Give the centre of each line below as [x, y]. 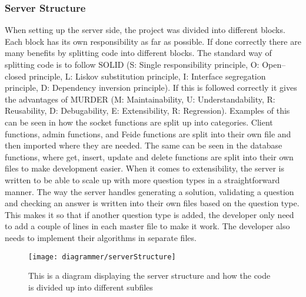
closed [16, 76]
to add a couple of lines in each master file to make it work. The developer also [147, 226]
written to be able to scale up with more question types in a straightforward [142, 179]
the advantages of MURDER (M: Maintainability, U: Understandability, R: [140, 99]
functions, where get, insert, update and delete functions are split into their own [149, 156]
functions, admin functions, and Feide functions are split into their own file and [148, 133]
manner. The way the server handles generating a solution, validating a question [149, 191]
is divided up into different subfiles [91, 287]
